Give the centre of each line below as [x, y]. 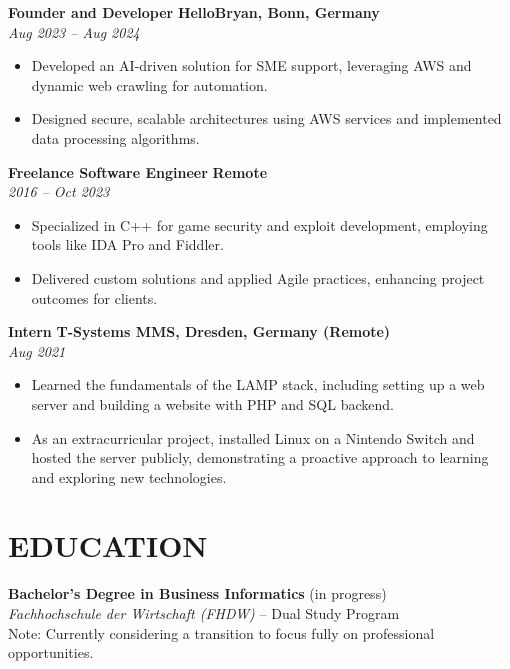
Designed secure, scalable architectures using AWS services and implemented [266, 118]
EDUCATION [108, 545]
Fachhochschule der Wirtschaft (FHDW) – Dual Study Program [204, 613]
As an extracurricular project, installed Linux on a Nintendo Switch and [253, 437]
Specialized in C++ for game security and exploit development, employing [259, 224]
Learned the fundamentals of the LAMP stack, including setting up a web [258, 384]
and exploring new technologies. [129, 476]
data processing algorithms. [115, 137]
